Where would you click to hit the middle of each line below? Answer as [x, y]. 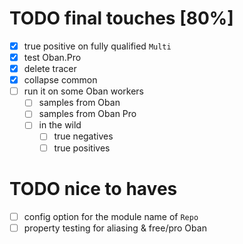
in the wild [60, 125]
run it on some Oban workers [83, 91]
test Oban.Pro [52, 57]
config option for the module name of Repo [111, 216]
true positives [82, 148]
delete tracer [50, 69]
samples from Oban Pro [87, 114]
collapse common [60, 80]
